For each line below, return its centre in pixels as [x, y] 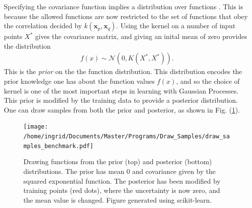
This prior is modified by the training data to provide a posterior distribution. [121, 100]
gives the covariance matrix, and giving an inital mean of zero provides [141, 36]
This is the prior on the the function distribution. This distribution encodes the [123, 71]
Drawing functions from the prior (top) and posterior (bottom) [118, 161]
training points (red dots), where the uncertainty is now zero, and [122, 190]
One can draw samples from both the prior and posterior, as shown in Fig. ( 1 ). [122, 109]
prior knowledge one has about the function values [79, 81]
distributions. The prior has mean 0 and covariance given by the [120, 171]
